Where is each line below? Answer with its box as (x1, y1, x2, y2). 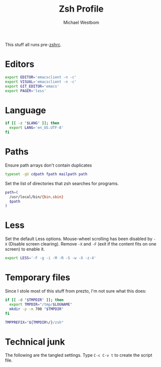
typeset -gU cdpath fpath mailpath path (5, 172, 88, 176)
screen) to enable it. (5, 246, 45, 252)
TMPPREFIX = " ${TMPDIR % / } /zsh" (5, 320, 64, 325)
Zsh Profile (59, 3, 104, 15)
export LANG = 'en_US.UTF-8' (9, 125, 64, 130)
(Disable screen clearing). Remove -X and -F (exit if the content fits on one (8, 241, 157, 247)
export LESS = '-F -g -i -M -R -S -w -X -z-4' (5, 256, 96, 261)
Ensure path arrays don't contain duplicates (5, 162, 92, 168)
